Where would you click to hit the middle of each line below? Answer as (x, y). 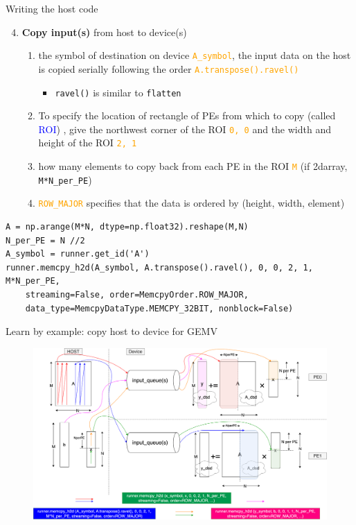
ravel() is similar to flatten (118, 92)
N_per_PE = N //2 (45, 240)
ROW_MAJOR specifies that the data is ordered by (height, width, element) (192, 203)
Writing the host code (52, 8)
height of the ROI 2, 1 (88, 143)
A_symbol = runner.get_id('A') (78, 254)
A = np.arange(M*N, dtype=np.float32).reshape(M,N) (127, 227)
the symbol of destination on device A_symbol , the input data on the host (195, 55)
